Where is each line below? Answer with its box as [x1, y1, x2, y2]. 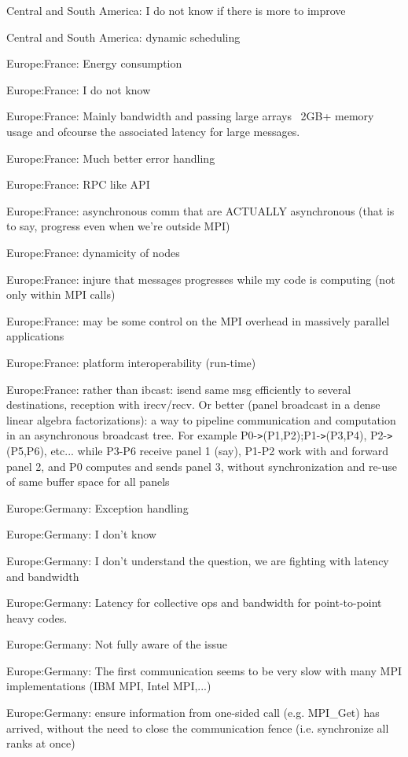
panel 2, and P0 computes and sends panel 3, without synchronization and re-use [6, 458, 397, 474]
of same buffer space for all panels [6, 473, 170, 490]
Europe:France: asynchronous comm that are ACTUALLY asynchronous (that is [6, 202, 395, 219]
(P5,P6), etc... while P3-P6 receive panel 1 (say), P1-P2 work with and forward [6, 442, 388, 458]
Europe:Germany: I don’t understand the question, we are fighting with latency [6, 552, 389, 568]
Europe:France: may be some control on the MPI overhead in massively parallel [6, 312, 390, 329]
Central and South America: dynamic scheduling [6, 28, 241, 45]
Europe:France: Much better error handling [6, 149, 215, 166]
